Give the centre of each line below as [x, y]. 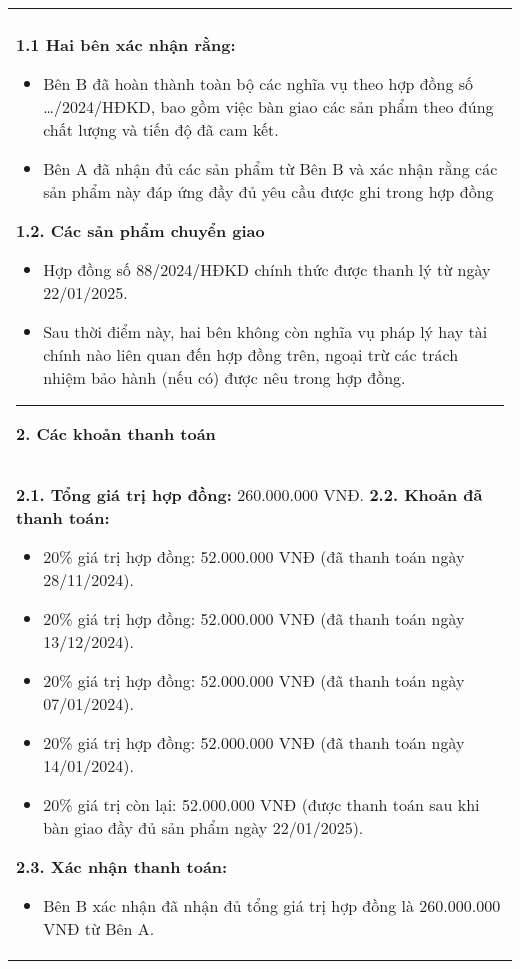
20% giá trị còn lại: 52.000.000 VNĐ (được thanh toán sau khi [261, 804]
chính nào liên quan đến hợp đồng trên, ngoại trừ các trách [251, 354]
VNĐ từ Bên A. [99, 928]
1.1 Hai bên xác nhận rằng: [126, 44]
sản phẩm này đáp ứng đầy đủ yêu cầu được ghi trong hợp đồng [268, 191]
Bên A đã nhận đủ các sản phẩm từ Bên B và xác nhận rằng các [270, 168]
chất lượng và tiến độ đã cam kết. [161, 129]
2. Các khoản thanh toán [116, 433]
